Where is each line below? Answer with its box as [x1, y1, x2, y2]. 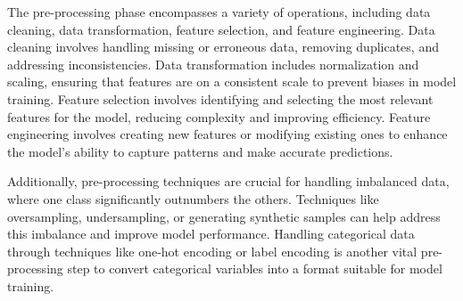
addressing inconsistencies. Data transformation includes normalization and [7, 54, 419, 73]
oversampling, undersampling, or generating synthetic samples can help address [7, 207, 441, 225]
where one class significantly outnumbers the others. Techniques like [7, 189, 379, 207]
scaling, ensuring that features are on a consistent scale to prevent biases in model [7, 72, 457, 91]
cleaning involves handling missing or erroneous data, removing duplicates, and [7, 37, 439, 56]
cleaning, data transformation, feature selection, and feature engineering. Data [7, 20, 435, 38]
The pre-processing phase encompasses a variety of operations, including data [7, 3, 431, 20]
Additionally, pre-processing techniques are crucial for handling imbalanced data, [7, 172, 450, 191]
